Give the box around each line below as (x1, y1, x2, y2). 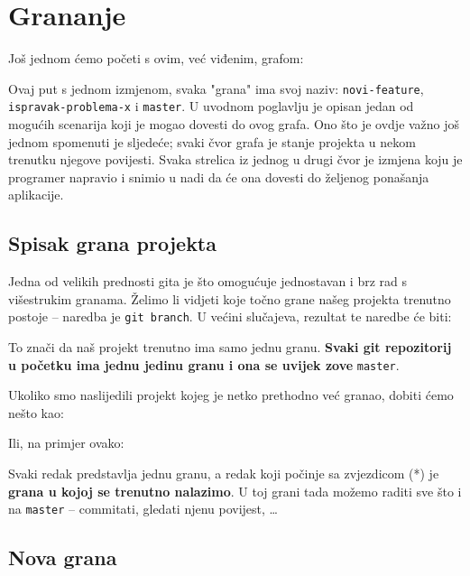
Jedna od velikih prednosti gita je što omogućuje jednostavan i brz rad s (8, 272, 408, 291)
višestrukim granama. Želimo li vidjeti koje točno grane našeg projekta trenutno (8, 289, 451, 308)
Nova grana (8, 543, 117, 571)
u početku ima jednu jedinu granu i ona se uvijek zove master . (8, 355, 400, 374)
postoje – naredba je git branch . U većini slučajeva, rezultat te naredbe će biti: (8, 307, 452, 326)
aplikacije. (8, 185, 64, 204)
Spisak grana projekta (8, 229, 217, 257)
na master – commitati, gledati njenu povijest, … (8, 499, 278, 518)
